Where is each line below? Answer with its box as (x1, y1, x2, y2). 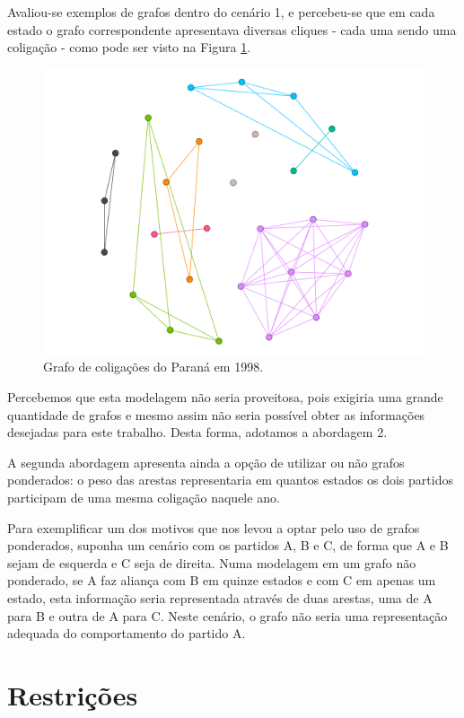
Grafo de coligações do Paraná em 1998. (43, 357, 264, 376)
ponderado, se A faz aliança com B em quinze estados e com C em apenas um (7, 571, 436, 590)
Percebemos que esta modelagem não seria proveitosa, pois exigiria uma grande (7, 387, 443, 406)
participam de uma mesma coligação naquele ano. (7, 487, 280, 506)
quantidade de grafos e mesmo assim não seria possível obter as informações (7, 405, 425, 424)
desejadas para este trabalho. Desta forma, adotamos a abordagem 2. (7, 423, 388, 442)
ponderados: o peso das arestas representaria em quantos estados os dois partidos (7, 470, 453, 489)
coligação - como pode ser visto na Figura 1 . (7, 38, 251, 57)
